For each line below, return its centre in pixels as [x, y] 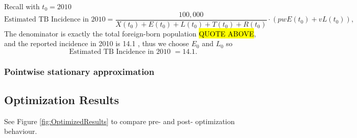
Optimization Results [62, 100]
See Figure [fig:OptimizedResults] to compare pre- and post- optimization [120, 121]
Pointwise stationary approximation [79, 71]
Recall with [22, 6]
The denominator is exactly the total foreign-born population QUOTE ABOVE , [130, 33]
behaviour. [21, 131]
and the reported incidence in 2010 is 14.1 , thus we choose [97, 43]
